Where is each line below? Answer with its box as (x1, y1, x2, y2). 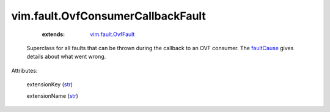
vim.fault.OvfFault (90, 31, 135, 38)
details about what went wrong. (26, 53, 106, 61)
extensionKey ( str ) (26, 81, 73, 88)
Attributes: (11, 67, 38, 74)
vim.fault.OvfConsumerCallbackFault (11, 9, 206, 23)
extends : (42, 31, 65, 38)
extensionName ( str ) (26, 92, 79, 99)
